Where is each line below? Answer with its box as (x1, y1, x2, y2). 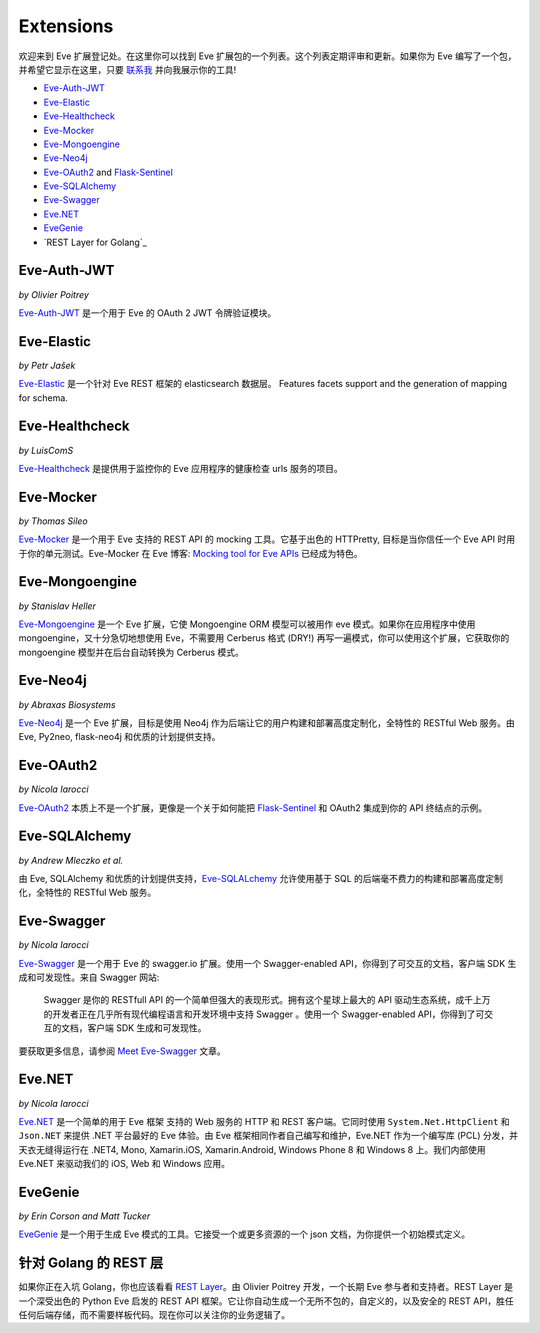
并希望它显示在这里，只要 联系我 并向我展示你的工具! (18, 63, 237, 75)
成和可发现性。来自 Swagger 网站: (18, 971, 160, 984)
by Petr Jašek (18, 359, 76, 371)
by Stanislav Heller (18, 600, 97, 612)
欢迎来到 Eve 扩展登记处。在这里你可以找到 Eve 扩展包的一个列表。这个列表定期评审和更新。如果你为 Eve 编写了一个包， (18, 50, 517, 62)
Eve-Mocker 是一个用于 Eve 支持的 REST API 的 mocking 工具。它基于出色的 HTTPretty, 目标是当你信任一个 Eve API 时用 (18, 533, 516, 545)
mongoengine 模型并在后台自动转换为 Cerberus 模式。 (18, 646, 245, 658)
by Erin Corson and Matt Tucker (18, 1210, 151, 1222)
